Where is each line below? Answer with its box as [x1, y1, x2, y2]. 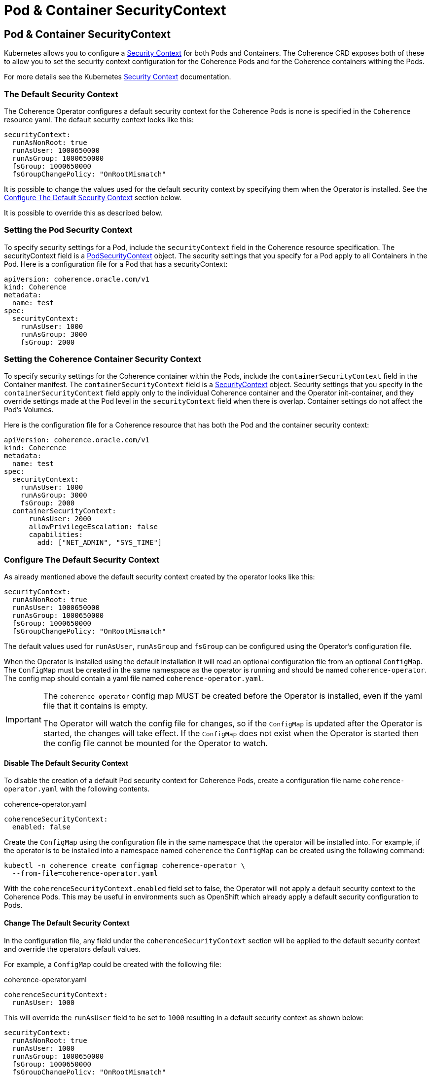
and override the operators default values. [4, 944, 141, 953]
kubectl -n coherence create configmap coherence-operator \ [4, 861, 245, 870]
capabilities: [29, 531, 83, 539]
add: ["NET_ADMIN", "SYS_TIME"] [37, 538, 162, 547]
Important [5, 715, 41, 725]
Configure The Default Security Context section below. [4, 193, 181, 202]
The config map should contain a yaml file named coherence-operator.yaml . [4, 674, 264, 683]
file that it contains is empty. [43, 701, 148, 711]
